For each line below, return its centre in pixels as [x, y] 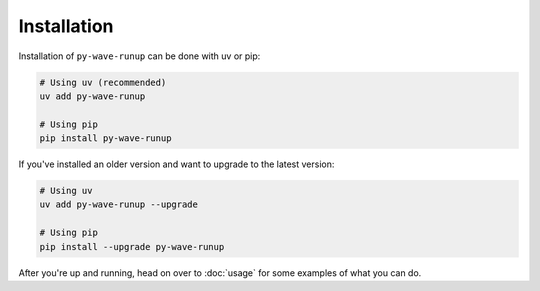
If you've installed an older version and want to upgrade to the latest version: [176, 164]
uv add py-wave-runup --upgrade [119, 204]
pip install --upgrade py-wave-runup [132, 246]
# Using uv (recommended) [103, 82]
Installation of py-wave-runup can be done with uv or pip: [139, 56]
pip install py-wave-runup [105, 138]
